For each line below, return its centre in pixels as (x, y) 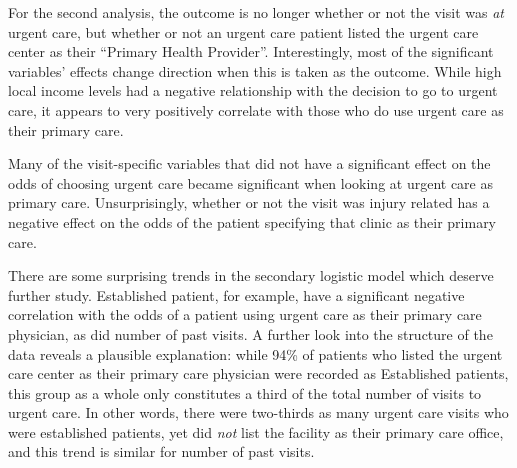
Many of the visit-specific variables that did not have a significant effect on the (249, 163)
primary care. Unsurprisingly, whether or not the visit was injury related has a (249, 202)
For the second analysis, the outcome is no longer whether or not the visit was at (256, 12)
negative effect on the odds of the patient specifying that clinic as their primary (252, 221)
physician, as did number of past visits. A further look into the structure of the (250, 333)
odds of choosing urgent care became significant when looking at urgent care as (250, 182)
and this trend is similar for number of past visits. (161, 451)
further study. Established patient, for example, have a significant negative (236, 294)
